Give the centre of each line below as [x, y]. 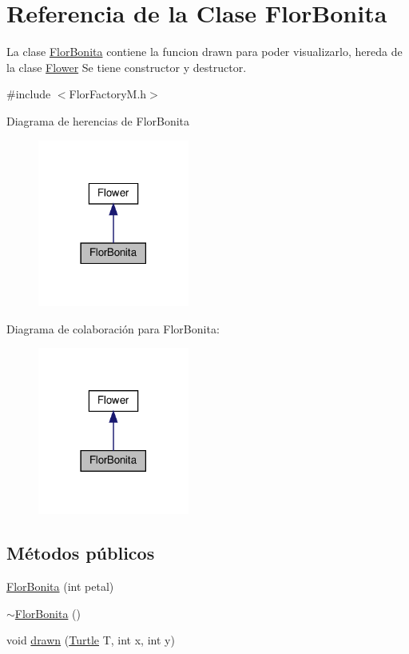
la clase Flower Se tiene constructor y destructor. [127, 67]
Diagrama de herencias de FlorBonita [98, 120]
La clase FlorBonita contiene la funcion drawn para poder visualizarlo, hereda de [204, 52]
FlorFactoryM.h [108, 94]
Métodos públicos [81, 553]
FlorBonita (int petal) [60, 586]
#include [29, 94]
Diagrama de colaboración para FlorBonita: [113, 328]
